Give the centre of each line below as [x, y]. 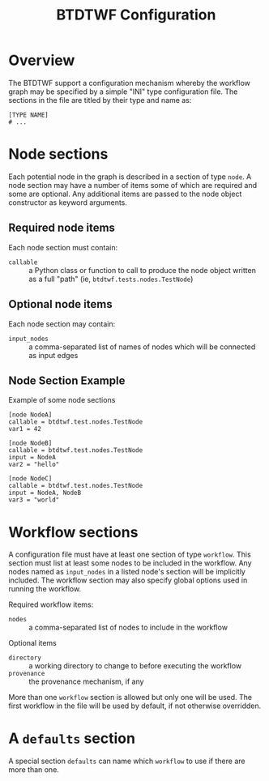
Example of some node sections [62, 400]
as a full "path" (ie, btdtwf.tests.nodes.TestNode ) [111, 279]
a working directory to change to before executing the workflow [135, 666]
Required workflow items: [51, 604]
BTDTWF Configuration [136, 15]
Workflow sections [73, 532]
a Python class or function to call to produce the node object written [143, 270]
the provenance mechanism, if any [86, 681]
